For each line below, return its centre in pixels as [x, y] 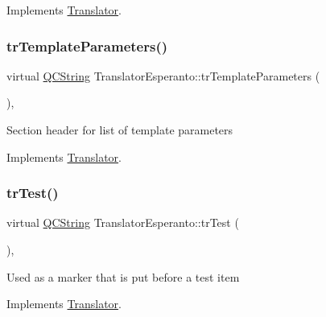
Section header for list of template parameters [120, 130]
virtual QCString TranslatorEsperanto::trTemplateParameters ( [163, 75]
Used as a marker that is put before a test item [123, 276]
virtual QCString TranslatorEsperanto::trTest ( [123, 222]
